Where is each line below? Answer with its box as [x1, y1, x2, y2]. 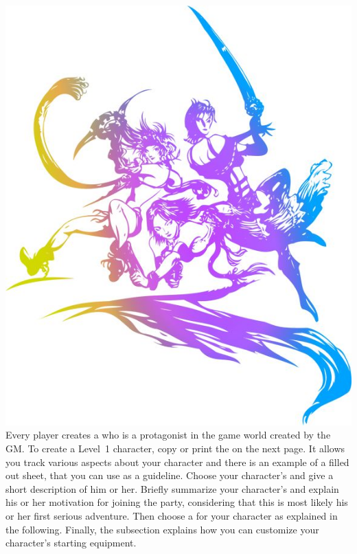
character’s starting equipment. [5, 535, 137, 550]
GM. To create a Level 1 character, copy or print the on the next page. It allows [5, 441, 345, 456]
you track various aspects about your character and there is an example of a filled [5, 454, 349, 469]
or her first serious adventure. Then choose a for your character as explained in [5, 509, 338, 523]
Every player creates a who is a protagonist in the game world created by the [5, 428, 331, 442]
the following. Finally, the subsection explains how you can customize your [5, 522, 319, 536]
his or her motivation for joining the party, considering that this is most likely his [5, 495, 348, 509]
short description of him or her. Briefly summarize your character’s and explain [5, 481, 339, 496]
